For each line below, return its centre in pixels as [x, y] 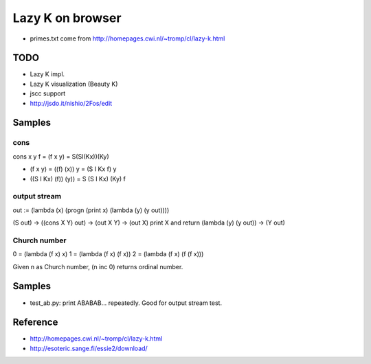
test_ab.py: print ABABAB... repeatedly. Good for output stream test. [126, 303]
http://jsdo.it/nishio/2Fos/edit [71, 103]
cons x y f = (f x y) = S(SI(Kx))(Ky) [61, 156]
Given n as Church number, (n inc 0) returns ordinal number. [98, 266]
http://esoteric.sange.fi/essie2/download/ [89, 348]
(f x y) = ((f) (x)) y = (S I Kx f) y [73, 169]
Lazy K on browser [67, 18]
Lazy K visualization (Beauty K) [74, 84]
